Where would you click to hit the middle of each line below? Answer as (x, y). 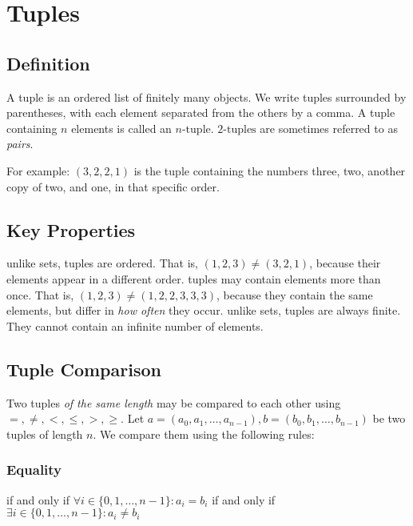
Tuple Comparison (84, 369)
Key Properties (71, 229)
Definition (48, 63)
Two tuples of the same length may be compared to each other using (174, 402)
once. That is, (40, 294)
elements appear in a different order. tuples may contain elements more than (194, 278)
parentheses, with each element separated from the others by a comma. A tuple (201, 112)
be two (389, 418)
